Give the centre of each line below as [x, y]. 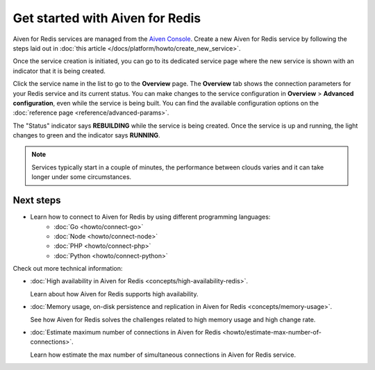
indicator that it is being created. [59, 71]
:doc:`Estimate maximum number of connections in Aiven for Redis [126, 333]
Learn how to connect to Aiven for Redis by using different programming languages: [150, 217]
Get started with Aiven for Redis [107, 18]
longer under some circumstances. [82, 177]
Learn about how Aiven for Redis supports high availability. [114, 294]
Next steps [37, 200]
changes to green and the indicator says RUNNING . [86, 135]
